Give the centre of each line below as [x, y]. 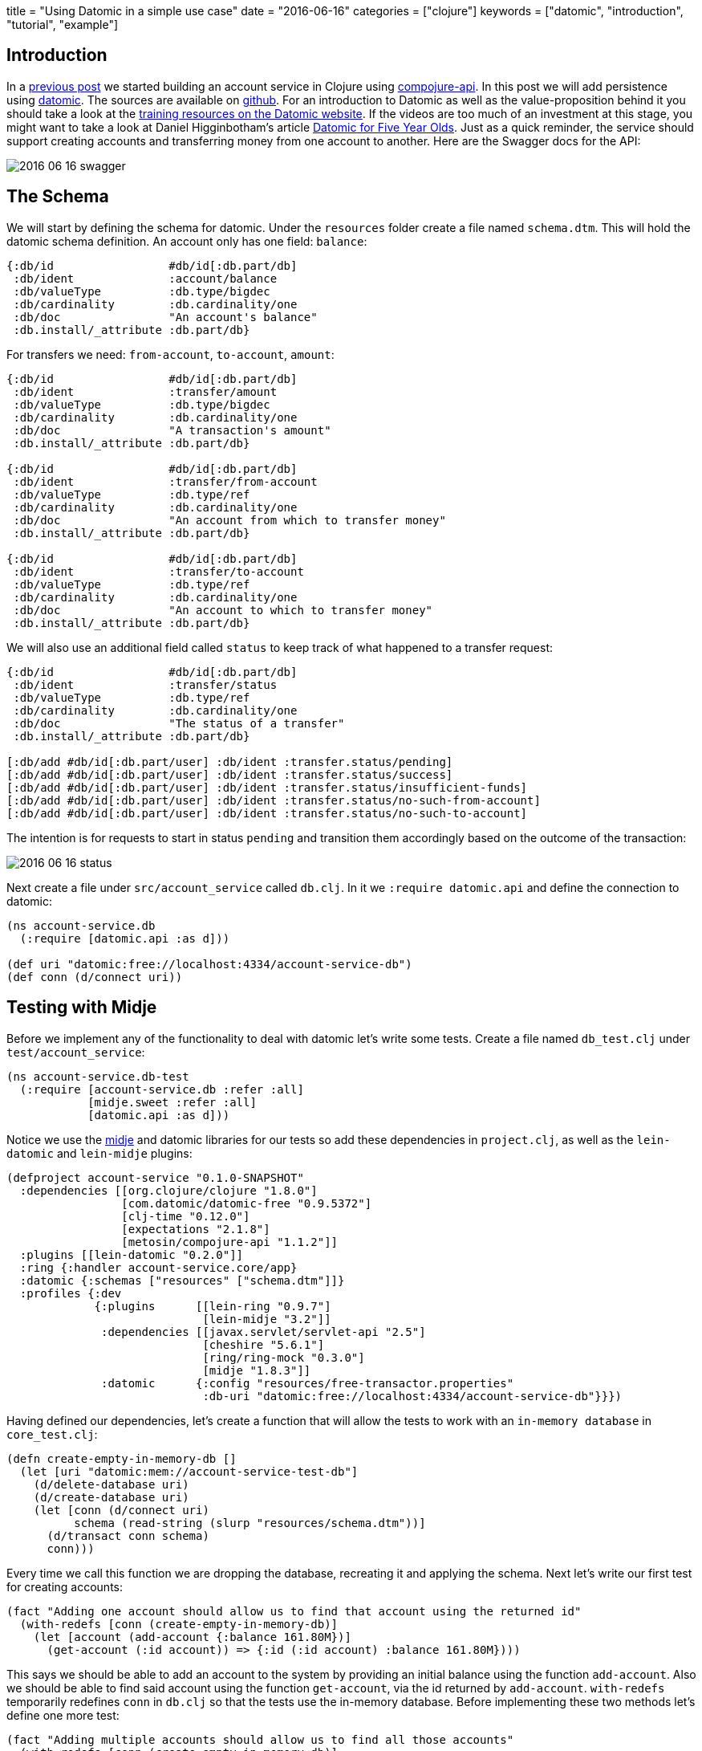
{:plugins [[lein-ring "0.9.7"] [213, 1306]
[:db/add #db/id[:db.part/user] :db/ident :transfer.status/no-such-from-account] [274, 800]
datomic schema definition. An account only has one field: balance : [187, 241]
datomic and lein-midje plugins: [99, 1153]
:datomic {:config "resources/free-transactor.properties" [308, 1383]
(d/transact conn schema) [128, 1535]
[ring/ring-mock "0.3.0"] [284, 1357]
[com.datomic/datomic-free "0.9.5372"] [247, 1203]
